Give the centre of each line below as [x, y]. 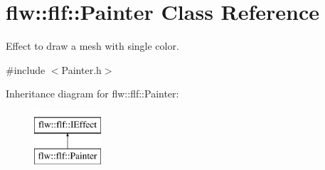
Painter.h [81, 69]
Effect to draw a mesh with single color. [92, 46]
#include [26, 69]
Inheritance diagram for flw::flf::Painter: [92, 94]
